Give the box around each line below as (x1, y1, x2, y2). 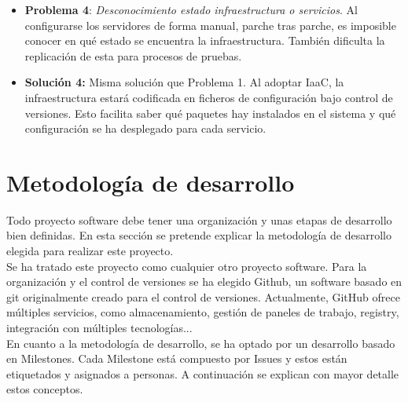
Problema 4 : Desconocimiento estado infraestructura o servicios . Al (24, 2, 358, 17)
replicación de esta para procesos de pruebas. (24, 47, 242, 64)
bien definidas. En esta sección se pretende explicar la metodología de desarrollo (6, 227, 391, 243)
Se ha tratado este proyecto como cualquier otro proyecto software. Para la (6, 258, 367, 274)
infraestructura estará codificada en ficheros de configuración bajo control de (24, 89, 393, 105)
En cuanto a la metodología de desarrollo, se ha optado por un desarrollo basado (6, 334, 395, 351)
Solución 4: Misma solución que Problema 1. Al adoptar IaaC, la (24, 74, 344, 90)
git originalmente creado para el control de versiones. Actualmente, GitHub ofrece (6, 288, 400, 305)
